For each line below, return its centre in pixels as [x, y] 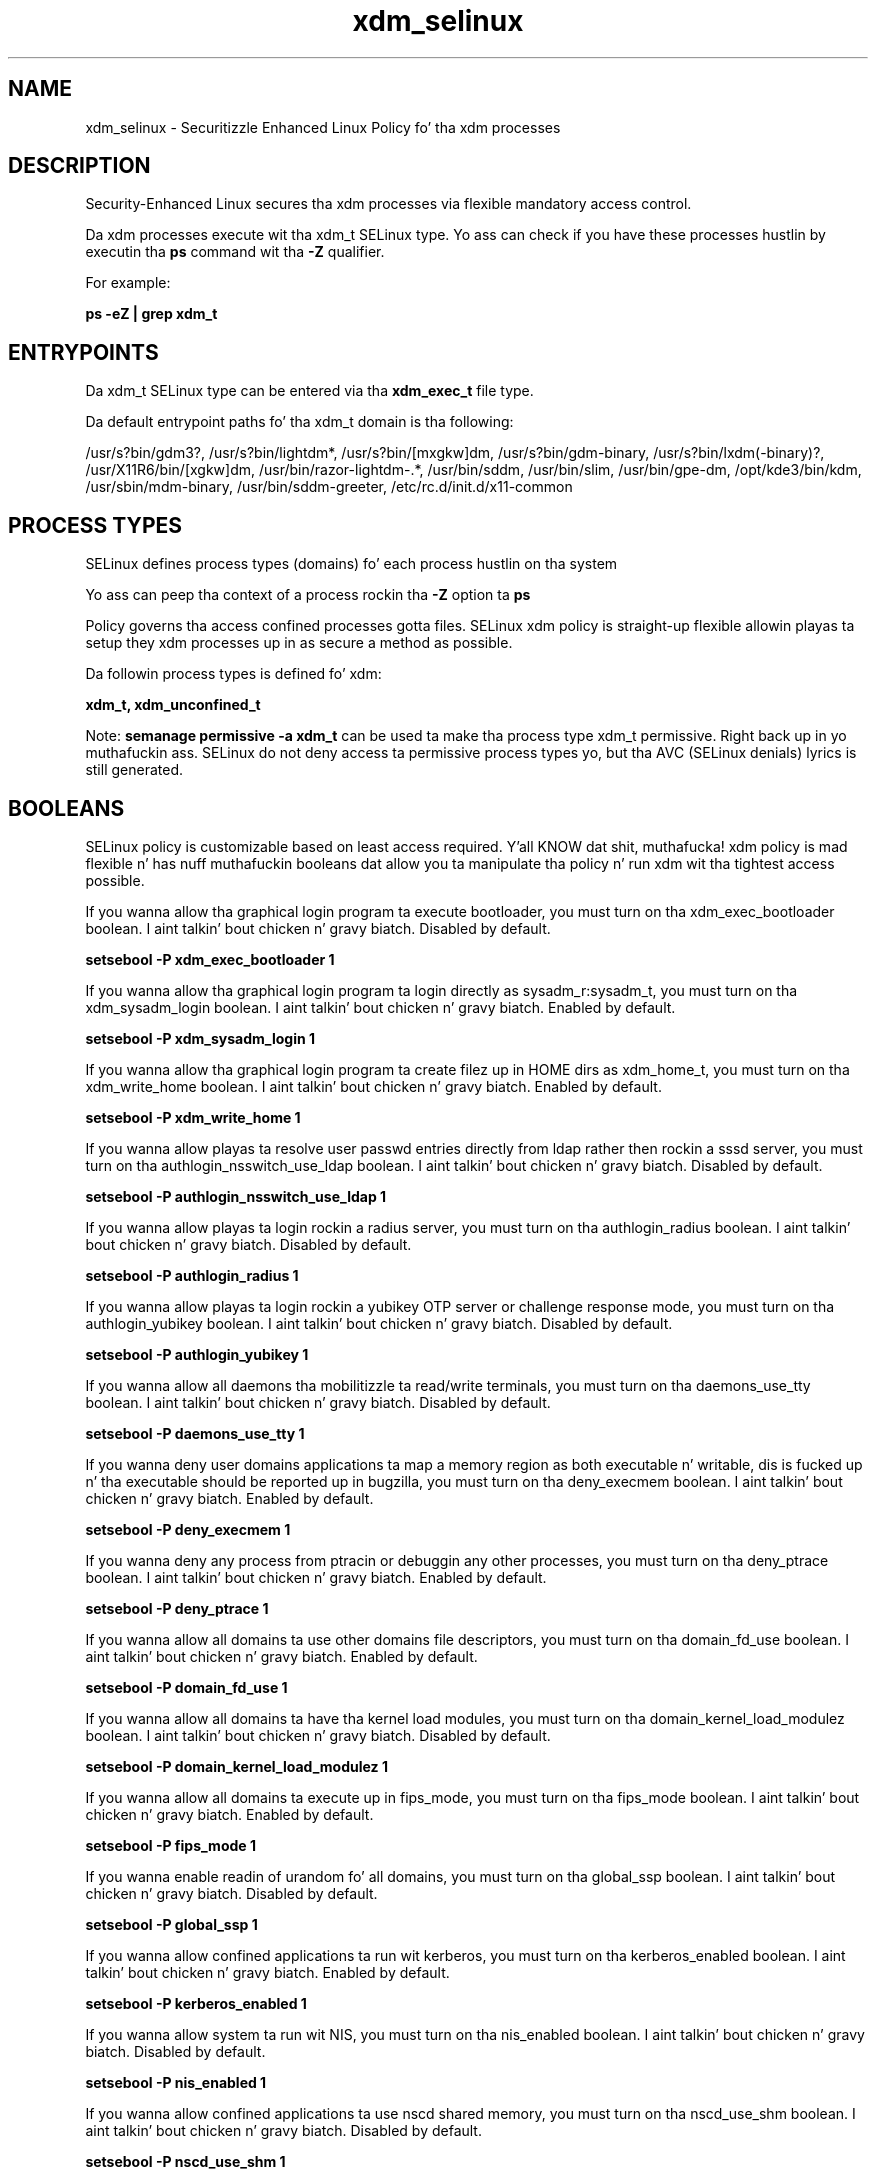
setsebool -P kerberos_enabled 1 [196, 2003]
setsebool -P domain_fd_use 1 [186, 1687]
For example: [128, 283]
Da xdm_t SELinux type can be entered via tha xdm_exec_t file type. [309, 391]
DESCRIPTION [79, 166]
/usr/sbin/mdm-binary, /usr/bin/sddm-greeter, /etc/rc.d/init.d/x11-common [329, 487]
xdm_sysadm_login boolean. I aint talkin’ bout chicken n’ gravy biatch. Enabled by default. [380, 1007]
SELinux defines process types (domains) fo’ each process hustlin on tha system [351, 564]
